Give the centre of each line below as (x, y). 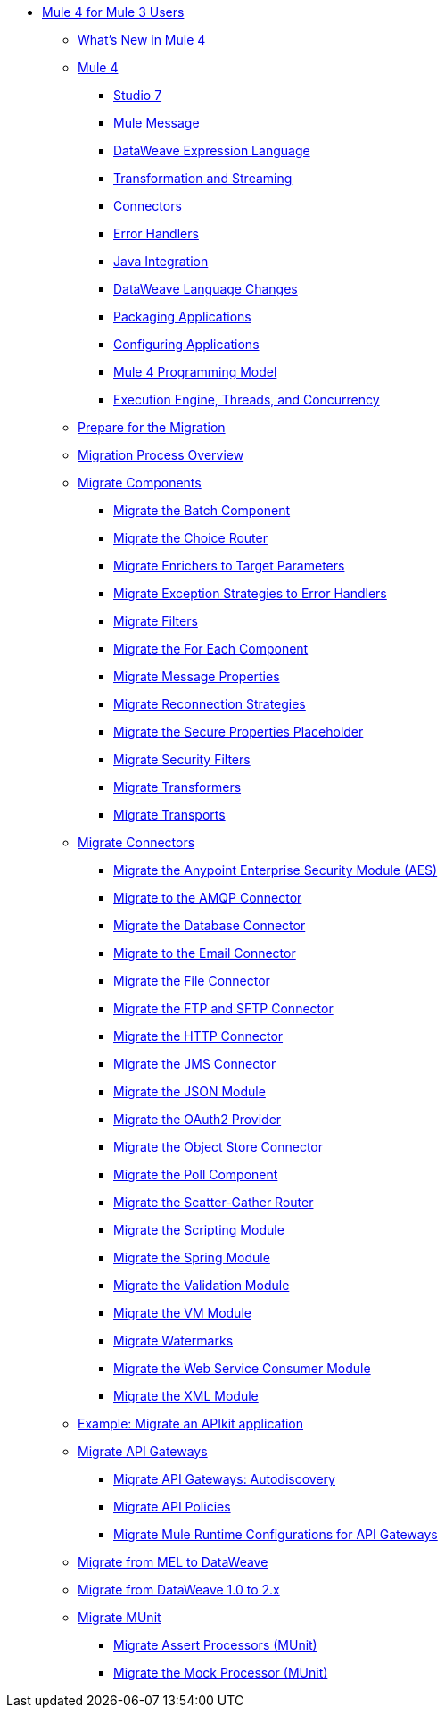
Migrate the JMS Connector (195, 1064)
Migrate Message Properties (197, 676)
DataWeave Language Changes (206, 289)
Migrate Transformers (177, 787)
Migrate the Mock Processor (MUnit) (221, 1673)
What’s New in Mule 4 (142, 40)
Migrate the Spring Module (192, 1257)
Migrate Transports (169, 815)
